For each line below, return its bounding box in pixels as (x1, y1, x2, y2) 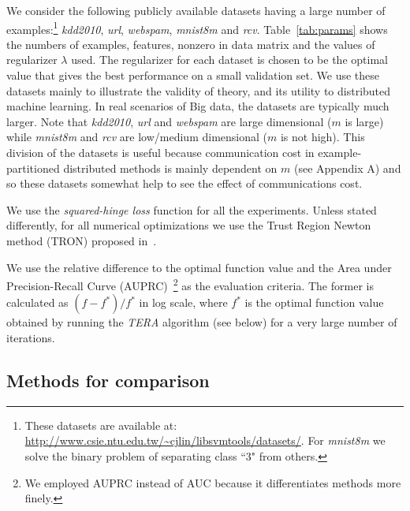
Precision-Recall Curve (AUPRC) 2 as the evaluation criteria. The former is (6, 275, 374, 293)
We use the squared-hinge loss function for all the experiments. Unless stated (6, 201, 377, 218)
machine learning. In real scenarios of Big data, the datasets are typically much (6, 98, 389, 114)
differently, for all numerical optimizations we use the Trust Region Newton (6, 217, 371, 233)
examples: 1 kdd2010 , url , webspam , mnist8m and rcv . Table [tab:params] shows (6, 18, 388, 37)
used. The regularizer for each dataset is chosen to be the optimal (71, 51, 388, 68)
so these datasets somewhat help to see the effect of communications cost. (6, 175, 363, 192)
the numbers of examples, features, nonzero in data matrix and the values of (6, 35, 375, 52)
